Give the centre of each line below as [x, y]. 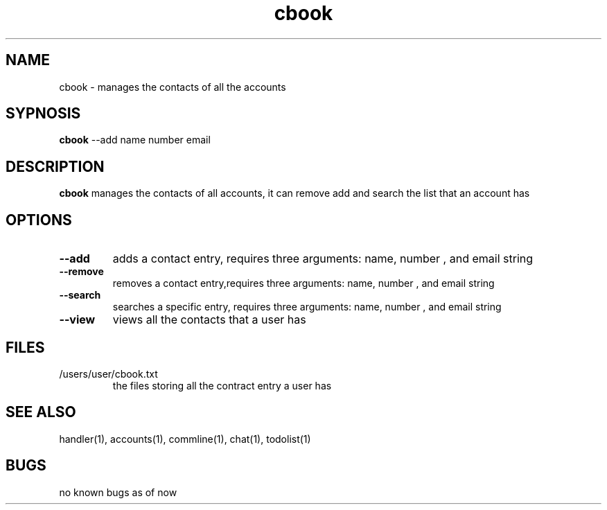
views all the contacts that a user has [209, 320]
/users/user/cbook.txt [108, 373]
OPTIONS [39, 220]
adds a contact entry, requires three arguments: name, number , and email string [323, 259]
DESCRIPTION [55, 166]
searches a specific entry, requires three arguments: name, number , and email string [307, 307]
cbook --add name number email [135, 140]
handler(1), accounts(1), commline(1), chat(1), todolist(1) [185, 439]
